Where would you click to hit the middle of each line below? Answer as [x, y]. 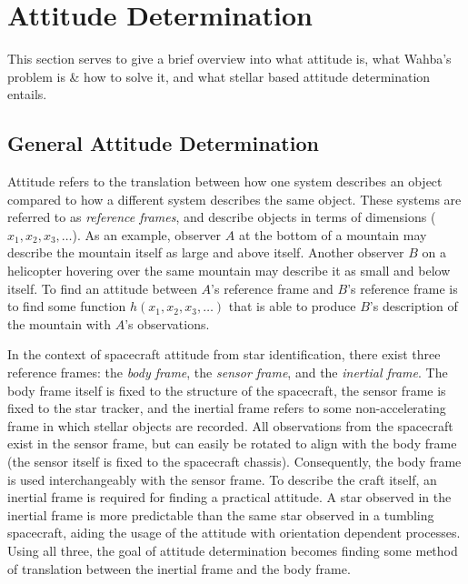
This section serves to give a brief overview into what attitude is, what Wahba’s [229, 59]
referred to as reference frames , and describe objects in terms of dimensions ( [222, 217]
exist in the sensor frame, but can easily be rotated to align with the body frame [232, 443]
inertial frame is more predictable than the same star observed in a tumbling [221, 514]
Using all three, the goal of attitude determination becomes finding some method [233, 550]
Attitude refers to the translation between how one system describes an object [225, 181]
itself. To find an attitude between [102, 288]
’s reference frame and [272, 288]
